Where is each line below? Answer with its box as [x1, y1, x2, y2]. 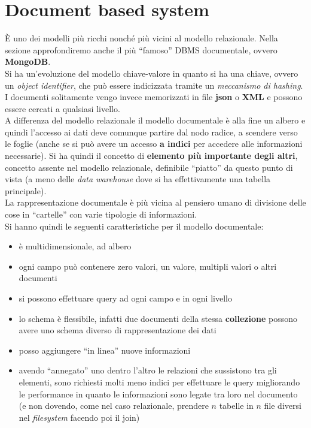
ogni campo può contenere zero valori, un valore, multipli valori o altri [19, 260, 277, 272]
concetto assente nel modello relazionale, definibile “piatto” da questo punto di [5, 161, 293, 173]
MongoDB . [5, 55, 51, 68]
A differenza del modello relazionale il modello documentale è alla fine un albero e [5, 114, 306, 126]
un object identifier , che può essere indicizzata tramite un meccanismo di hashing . [5, 79, 303, 91]
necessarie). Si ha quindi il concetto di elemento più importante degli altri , [5, 149, 298, 162]
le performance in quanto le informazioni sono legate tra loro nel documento [19, 387, 298, 400]
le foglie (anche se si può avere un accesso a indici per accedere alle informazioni [5, 137, 303, 150]
